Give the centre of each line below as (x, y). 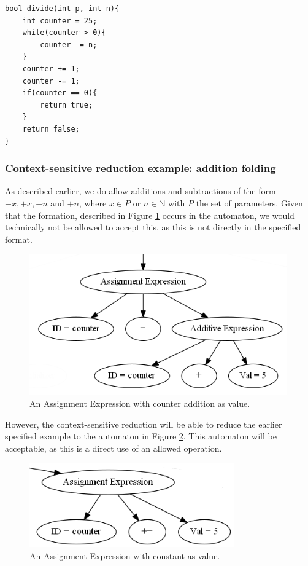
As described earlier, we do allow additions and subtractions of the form (141, 191)
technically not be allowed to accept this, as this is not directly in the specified (153, 227)
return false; (51, 129)
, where (93, 202)
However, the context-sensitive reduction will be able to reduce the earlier (144, 424)
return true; (67, 105)
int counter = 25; (60, 21)
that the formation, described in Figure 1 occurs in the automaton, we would (150, 215)
